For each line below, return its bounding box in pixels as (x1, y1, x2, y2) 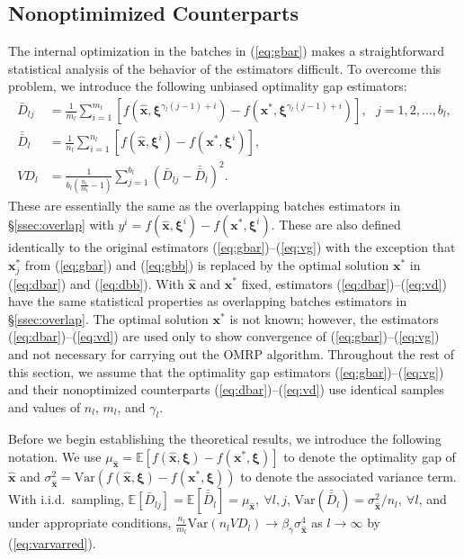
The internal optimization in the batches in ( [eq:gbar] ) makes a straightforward (8, 41, 445, 60)
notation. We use (8, 447, 102, 466)
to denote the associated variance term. (240, 467, 457, 486)
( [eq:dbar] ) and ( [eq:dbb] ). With (8, 274, 184, 293)
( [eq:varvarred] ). (8, 533, 96, 552)
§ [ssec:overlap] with (8, 215, 114, 234)
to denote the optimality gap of (283, 447, 456, 466)
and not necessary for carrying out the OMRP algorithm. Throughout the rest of (8, 344, 454, 363)
